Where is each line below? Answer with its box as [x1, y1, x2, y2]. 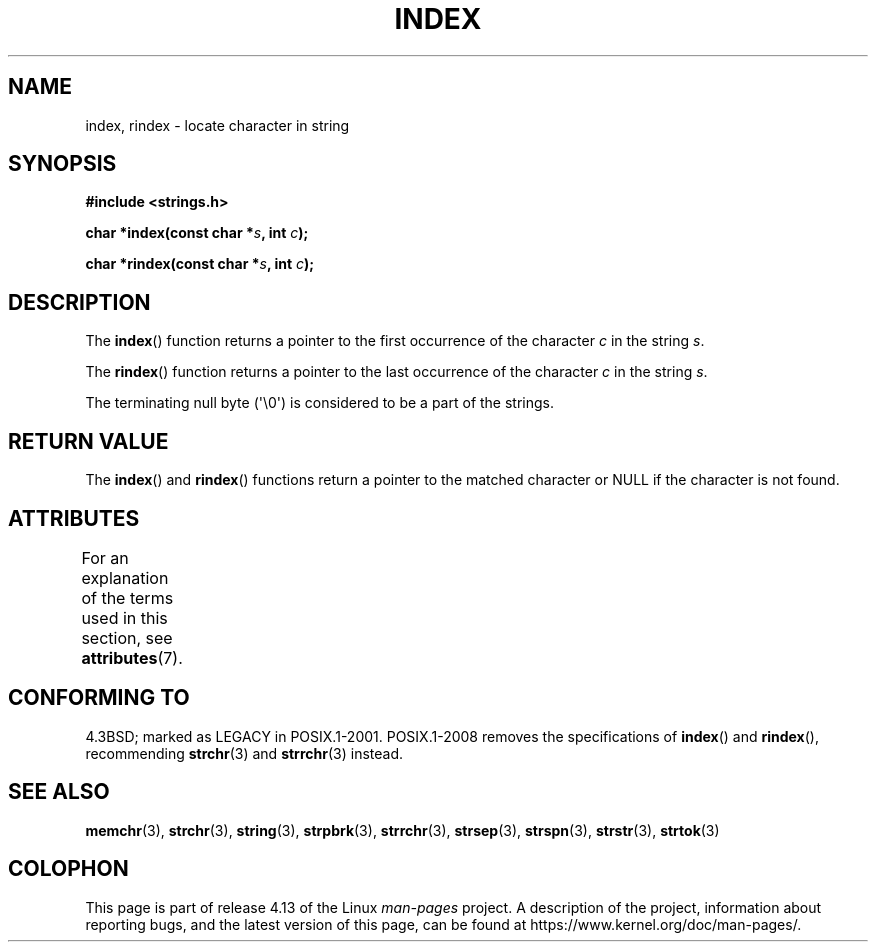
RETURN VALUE [8, 428, 169, 454]
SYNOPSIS [8, 151, 117, 177]
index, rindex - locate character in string [85, 116, 350, 134]
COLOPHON [8, 856, 129, 882]
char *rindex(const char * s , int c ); [85, 255, 315, 273]
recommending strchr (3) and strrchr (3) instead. [85, 744, 403, 762]
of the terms [81, 587, 174, 608]
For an [81, 547, 129, 568]
